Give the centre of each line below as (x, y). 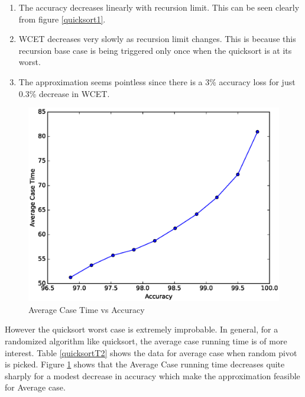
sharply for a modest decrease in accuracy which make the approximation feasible (152, 375)
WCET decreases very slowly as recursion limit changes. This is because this (157, 39)
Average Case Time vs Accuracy (87, 309)
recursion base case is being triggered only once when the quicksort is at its (155, 50)
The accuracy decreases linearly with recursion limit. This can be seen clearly (159, 7)
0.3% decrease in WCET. (64, 93)
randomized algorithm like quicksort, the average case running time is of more (146, 341)
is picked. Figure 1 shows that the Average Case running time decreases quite (145, 364)
